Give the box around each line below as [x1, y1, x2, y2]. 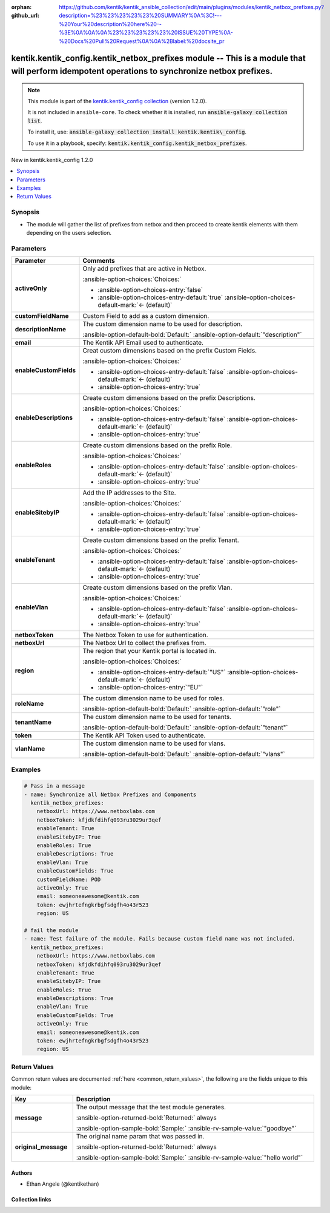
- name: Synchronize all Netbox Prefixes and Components [24, 791, 197, 798]
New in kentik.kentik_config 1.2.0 [11, 156, 93, 163]
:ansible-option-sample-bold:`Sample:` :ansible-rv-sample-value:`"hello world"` [76, 1153, 303, 1161]
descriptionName [15, 325, 67, 334]
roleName [15, 700, 44, 708]
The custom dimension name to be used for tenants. [82, 713, 232, 721]
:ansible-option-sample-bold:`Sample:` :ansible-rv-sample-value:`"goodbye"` [76, 1124, 297, 1132]
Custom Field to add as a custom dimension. [82, 312, 210, 320]
